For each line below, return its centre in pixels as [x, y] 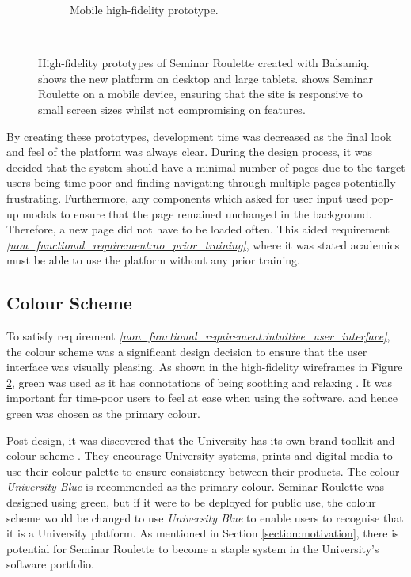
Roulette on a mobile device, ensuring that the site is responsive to [200, 94]
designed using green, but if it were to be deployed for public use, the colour [191, 502]
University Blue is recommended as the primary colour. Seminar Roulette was [195, 486]
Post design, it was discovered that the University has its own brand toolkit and [201, 440]
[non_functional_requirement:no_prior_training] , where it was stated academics [203, 244]
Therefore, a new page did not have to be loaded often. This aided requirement [198, 229]
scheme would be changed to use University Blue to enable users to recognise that [205, 517]
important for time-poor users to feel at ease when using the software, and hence [202, 398]
